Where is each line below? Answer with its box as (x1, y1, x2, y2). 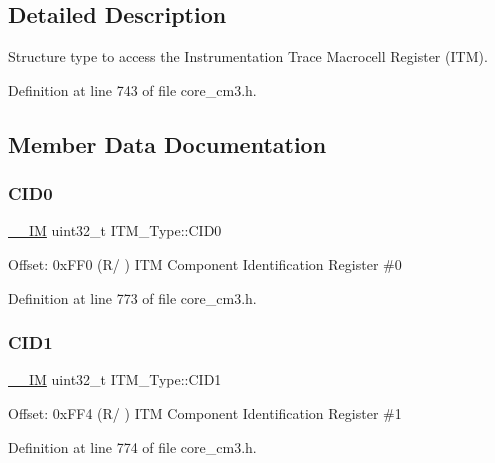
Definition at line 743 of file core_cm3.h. (8, 79, 257, 100)
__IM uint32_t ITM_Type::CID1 (8, 369, 222, 390)
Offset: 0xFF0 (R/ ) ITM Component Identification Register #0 (8, 253, 402, 274)
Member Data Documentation (8, 128, 327, 159)
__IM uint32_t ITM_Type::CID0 (8, 220, 222, 241)
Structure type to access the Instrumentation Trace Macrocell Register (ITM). (8, 46, 488, 67)
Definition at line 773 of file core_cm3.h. (8, 287, 257, 308)
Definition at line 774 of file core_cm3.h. (8, 436, 257, 457)
